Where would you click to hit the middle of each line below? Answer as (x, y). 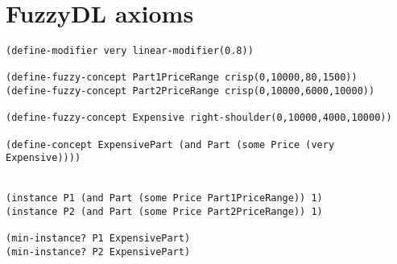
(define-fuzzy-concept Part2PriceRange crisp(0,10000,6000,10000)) (190, 91)
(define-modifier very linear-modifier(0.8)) (130, 51)
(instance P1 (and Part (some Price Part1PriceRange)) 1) (164, 198)
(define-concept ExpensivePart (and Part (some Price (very (170, 144)
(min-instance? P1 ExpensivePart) (98, 239)
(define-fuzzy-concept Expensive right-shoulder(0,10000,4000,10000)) (199, 118)
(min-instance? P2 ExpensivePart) (98, 252)
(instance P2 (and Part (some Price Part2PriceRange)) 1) (164, 212)
